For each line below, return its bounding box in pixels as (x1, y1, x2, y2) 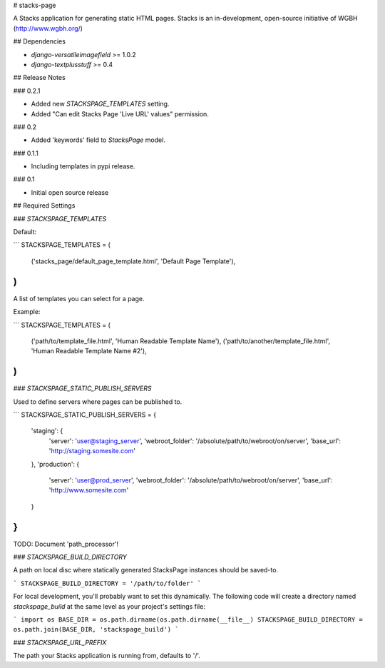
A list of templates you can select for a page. (13, 294, 145, 303)
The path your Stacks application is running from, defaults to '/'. (13, 652, 201, 660)
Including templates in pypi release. (31, 162, 135, 171)
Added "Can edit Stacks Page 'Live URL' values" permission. (31, 109, 210, 118)
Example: (13, 308, 41, 316)
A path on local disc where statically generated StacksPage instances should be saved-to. (13, 566, 278, 575)
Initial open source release (31, 188, 109, 196)
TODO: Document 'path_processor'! (13, 540, 119, 548)
